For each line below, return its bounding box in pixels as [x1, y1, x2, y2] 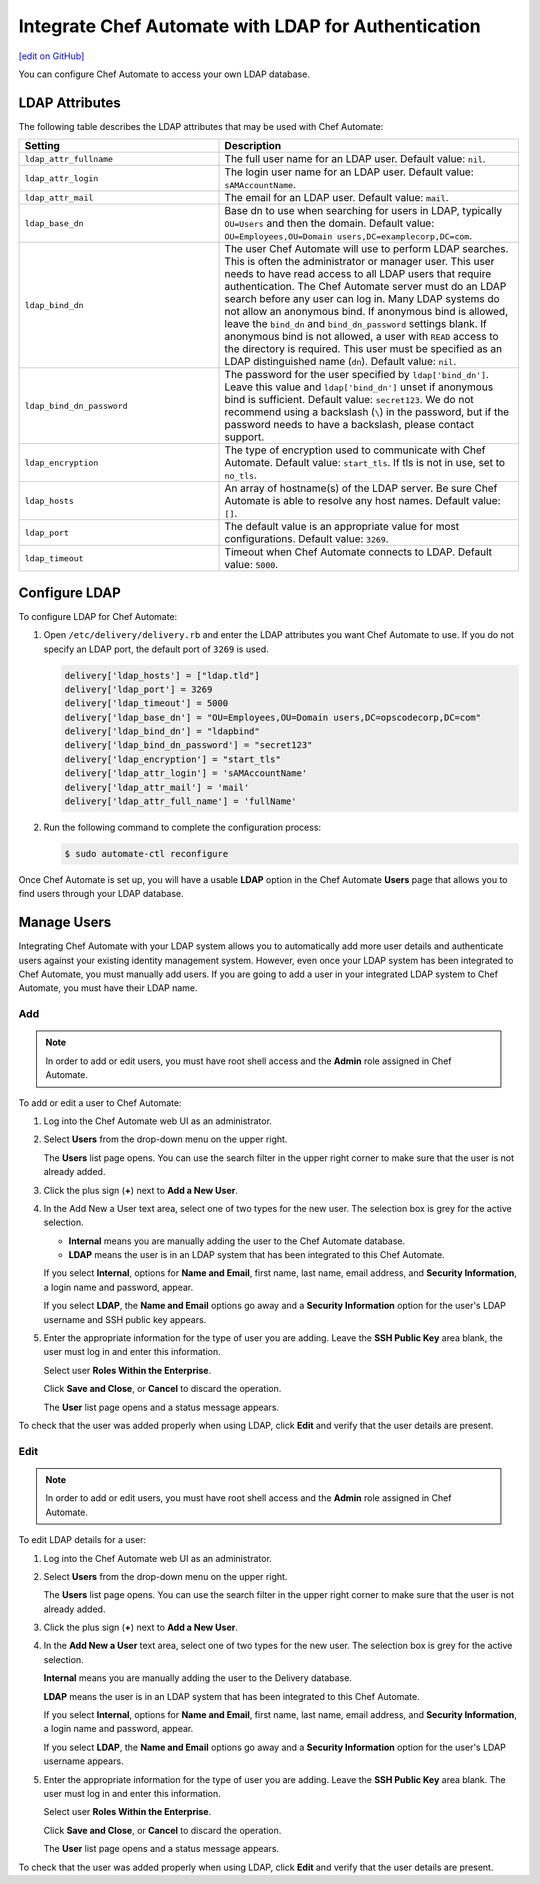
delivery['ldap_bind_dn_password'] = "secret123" [64, 740, 313, 751]
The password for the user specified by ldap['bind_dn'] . [224, 368, 490, 382]
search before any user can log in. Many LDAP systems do [224, 292, 500, 306]
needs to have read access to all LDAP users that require [224, 267, 492, 281]
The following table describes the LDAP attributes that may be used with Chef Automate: [18, 120, 384, 132]
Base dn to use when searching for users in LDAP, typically [224, 204, 503, 218]
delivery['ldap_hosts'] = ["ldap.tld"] [64, 670, 260, 681]
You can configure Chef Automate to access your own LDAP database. [18, 68, 310, 80]
